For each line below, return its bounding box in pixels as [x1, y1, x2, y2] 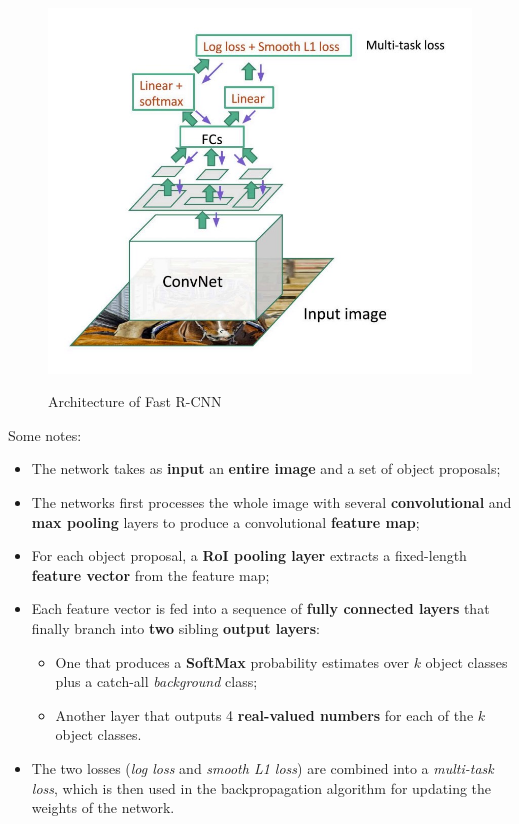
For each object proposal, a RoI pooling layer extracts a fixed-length [31, 545, 467, 566]
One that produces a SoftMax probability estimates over [55, 651, 409, 672]
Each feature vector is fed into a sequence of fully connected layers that [31, 598, 490, 619]
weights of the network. [31, 797, 175, 818]
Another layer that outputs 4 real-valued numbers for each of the [55, 704, 474, 725]
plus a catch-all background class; [55, 671, 258, 692]
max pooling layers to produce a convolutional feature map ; [31, 511, 420, 532]
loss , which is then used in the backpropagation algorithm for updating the [31, 777, 492, 798]
